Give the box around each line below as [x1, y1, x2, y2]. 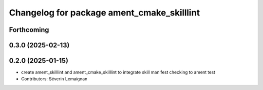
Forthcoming [9, 26, 49, 34]
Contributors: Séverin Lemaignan [21, 76, 88, 82]
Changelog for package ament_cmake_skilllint [9, 7, 200, 18]
